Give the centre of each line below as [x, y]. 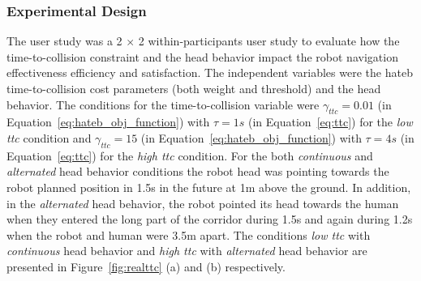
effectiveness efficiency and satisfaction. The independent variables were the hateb [210, 72]
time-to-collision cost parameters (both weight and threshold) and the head [194, 88]
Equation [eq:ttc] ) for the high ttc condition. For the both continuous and [190, 155]
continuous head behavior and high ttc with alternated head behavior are [187, 251]
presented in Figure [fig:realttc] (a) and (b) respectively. [146, 266]
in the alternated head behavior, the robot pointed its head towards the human [203, 203]
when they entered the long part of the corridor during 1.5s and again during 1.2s [210, 219]
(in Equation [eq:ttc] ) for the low [331, 122]
